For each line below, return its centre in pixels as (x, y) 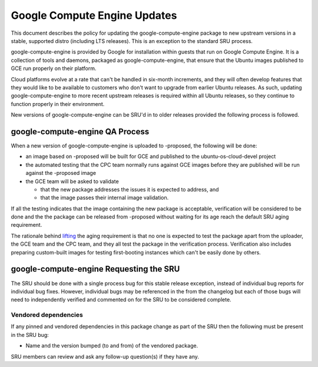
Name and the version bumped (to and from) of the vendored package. (112, 346)
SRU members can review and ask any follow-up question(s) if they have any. (105, 356)
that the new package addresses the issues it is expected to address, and (130, 189)
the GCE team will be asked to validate (72, 181)
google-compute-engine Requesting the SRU (95, 269)
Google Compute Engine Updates (94, 15)
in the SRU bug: (30, 335)
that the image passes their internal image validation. (105, 198)
